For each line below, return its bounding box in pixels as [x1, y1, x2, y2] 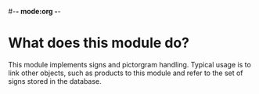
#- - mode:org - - [8, 7, 61, 16]
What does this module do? [8, 34, 190, 52]
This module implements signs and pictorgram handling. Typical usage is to [8, 60, 252, 69]
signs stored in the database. [8, 76, 102, 85]
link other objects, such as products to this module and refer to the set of [8, 68, 244, 78]
